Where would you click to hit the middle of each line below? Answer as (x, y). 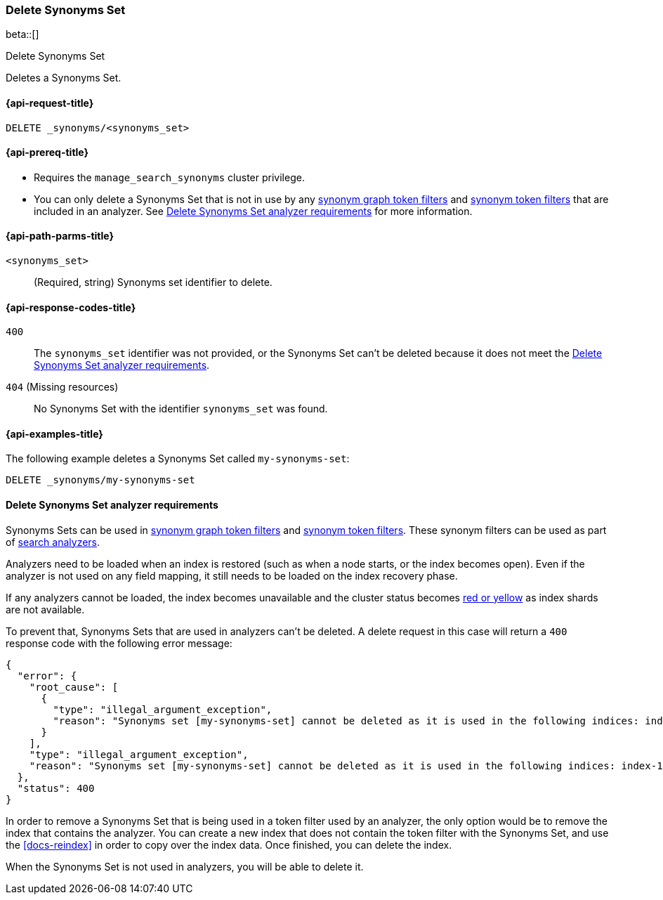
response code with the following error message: (119, 643)
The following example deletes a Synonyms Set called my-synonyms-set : (178, 459)
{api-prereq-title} (47, 152)
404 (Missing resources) (62, 387)
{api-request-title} (50, 103)
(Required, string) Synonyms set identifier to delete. (153, 282)
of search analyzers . (53, 542)
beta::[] (22, 34)
